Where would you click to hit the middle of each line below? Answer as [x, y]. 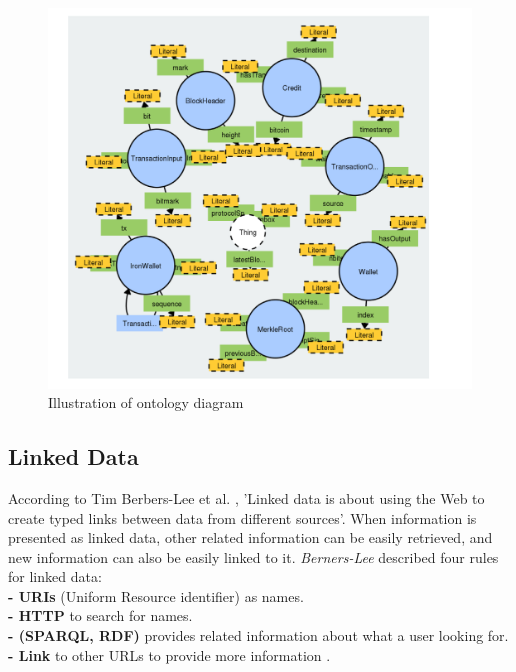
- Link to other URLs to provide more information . [169, 654]
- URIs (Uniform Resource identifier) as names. [156, 595]
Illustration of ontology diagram [146, 402]
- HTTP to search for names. [100, 615]
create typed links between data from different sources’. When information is [242, 517]
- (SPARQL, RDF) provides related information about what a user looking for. [258, 635]
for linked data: [55, 576]
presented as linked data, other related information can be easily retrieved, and [250, 537]
